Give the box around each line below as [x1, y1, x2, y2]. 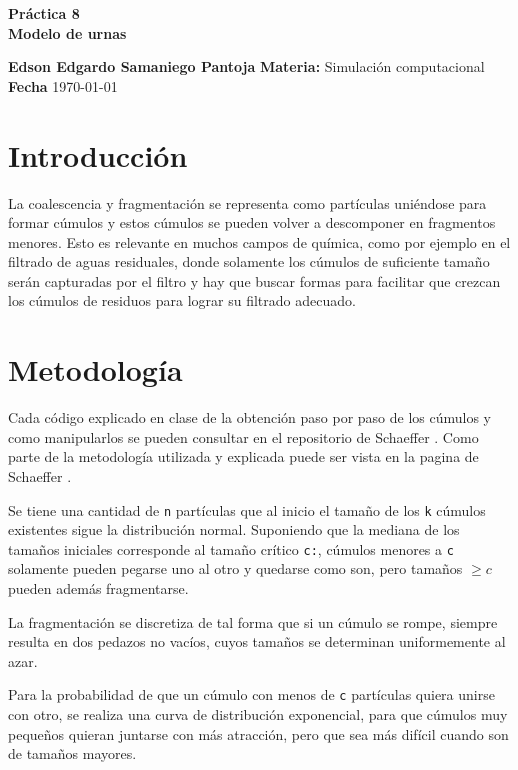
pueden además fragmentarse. [8, 578, 189, 599]
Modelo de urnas [8, 22, 127, 43]
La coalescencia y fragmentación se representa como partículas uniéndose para [8, 192, 487, 213]
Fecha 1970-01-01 [8, 75, 118, 96]
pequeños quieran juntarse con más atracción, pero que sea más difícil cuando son [8, 723, 509, 744]
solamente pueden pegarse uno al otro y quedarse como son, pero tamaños [8, 558, 463, 579]
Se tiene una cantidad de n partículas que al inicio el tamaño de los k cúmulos [8, 499, 486, 520]
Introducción [8, 134, 188, 175]
